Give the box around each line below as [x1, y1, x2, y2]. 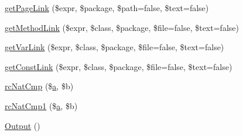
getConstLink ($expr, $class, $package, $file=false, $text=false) [5, 60, 232, 72]
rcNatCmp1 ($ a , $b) [5, 99, 78, 111]
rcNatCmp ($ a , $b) [5, 80, 74, 92]
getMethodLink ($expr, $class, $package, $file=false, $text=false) [5, 21, 239, 33]
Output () [5, 119, 40, 131]
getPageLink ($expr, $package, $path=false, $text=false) [5, 2, 209, 13]
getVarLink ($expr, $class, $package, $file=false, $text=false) [5, 41, 224, 53]
